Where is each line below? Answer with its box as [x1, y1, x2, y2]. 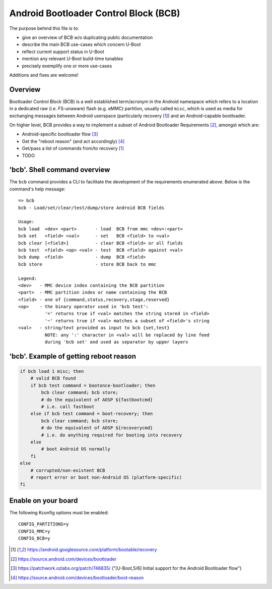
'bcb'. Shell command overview [9, 166, 110, 174]
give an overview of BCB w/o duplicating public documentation [22, 34, 153, 40]
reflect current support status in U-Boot [22, 48, 104, 55]
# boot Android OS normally [41, 446, 111, 452]
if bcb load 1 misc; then [20, 369, 84, 374]
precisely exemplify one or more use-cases [22, 63, 112, 69]
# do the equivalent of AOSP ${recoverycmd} [41, 425, 153, 431]
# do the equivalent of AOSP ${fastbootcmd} [41, 397, 153, 403]
